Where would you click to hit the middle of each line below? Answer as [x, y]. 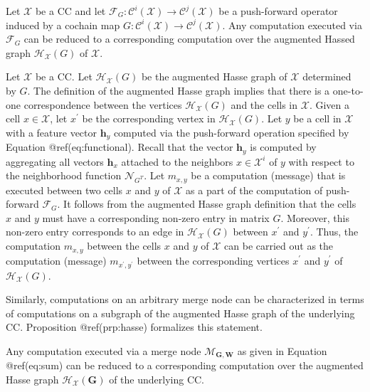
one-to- [348, 90]
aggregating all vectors [55, 161]
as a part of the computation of [254, 190]
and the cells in [264, 104]
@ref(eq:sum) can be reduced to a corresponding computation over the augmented [185, 365]
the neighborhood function [64, 175]
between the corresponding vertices [213, 260]
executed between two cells [64, 190]
